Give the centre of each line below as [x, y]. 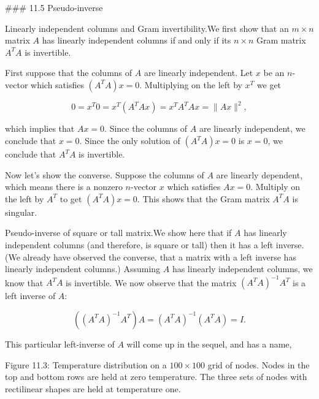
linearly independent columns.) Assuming [83, 269]
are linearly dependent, [259, 174]
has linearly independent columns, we [242, 269]
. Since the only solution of [130, 141]
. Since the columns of [146, 128]
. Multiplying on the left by [191, 84]
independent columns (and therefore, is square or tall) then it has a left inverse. [155, 245]
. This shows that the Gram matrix [203, 198]
